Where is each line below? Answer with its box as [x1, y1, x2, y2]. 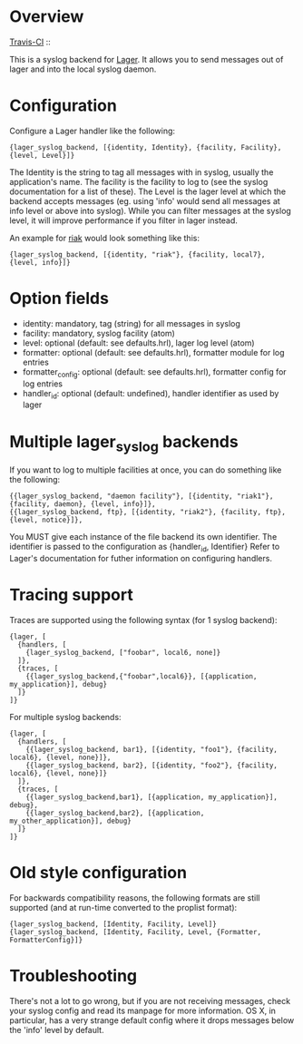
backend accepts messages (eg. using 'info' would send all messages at [9, 195, 281, 206]
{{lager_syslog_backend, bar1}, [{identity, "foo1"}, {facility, [25, 745, 279, 754]
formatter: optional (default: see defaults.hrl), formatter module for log [22, 346, 285, 357]
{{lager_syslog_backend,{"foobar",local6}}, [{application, [25, 671, 258, 681]
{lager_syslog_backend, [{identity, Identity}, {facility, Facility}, [9, 142, 282, 151]
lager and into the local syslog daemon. [9, 63, 157, 74]
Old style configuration [9, 862, 188, 883]
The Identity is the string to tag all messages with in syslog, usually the [9, 166, 274, 178]
